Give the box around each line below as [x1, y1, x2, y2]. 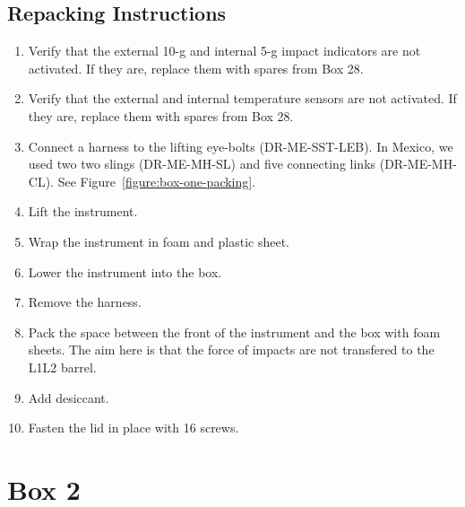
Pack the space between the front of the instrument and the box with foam [28, 322, 441, 341]
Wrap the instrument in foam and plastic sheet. [28, 232, 290, 250]
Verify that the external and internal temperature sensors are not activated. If [28, 89, 457, 108]
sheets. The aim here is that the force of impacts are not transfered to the [28, 340, 435, 359]
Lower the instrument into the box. [28, 262, 222, 281]
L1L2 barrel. [28, 357, 97, 376]
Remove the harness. [28, 293, 142, 311]
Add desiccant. [28, 388, 109, 406]
